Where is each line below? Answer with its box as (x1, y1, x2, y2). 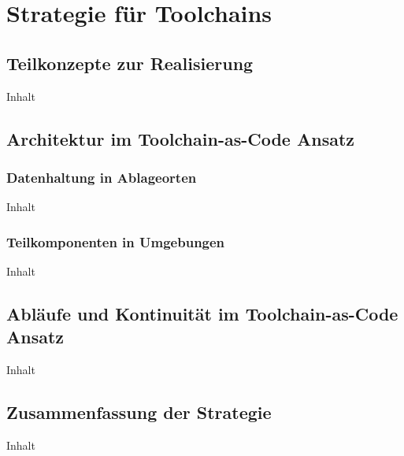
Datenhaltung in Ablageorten (6, 167, 197, 187)
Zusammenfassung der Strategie (6, 400, 272, 424)
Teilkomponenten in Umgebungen (6, 232, 225, 251)
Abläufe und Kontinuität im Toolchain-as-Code (6, 301, 398, 325)
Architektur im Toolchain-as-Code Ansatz (6, 126, 355, 150)
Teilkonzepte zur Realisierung (6, 50, 254, 75)
